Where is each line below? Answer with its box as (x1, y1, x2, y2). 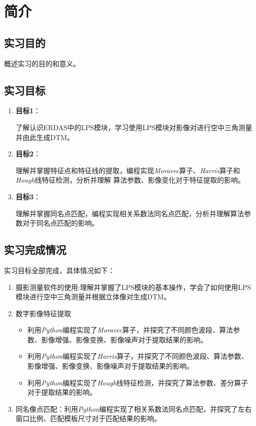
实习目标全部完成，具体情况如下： (4, 265, 115, 275)
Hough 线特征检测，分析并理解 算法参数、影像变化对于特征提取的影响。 (15, 175, 245, 185)
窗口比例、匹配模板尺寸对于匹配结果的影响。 (15, 413, 161, 424)
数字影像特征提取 (15, 308, 71, 318)
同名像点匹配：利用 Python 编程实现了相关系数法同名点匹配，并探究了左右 (15, 403, 252, 414)
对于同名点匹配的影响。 (22, 218, 99, 228)
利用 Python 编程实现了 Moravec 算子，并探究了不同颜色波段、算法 (27, 325, 233, 335)
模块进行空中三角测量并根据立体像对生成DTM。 (15, 291, 171, 302)
